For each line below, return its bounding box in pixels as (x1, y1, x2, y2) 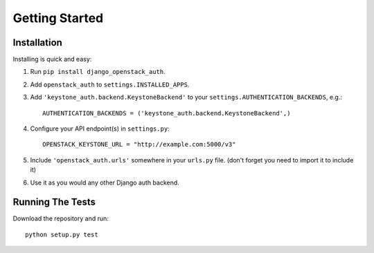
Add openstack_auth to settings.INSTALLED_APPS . (30, 80, 190, 88)
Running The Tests (12, 196, 96, 208)
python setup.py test (25, 230, 98, 238)
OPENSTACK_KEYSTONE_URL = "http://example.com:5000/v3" (42, 140, 236, 149)
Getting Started (12, 10, 104, 26)
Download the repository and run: (12, 214, 109, 223)
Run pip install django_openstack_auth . (30, 68, 166, 76)
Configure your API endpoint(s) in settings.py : (30, 124, 170, 133)
